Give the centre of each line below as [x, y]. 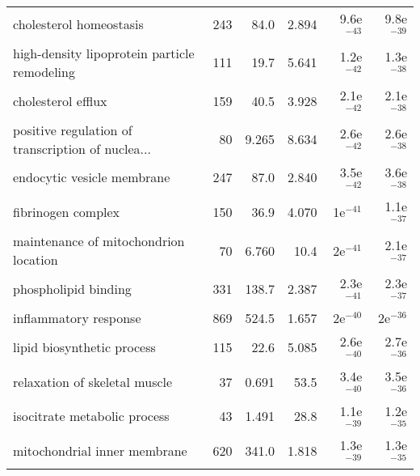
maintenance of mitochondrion [99, 241]
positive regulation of [73, 130]
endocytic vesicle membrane [92, 177]
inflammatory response [77, 317]
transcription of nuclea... [82, 148]
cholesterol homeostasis [78, 23]
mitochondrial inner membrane [100, 451]
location [36, 260]
